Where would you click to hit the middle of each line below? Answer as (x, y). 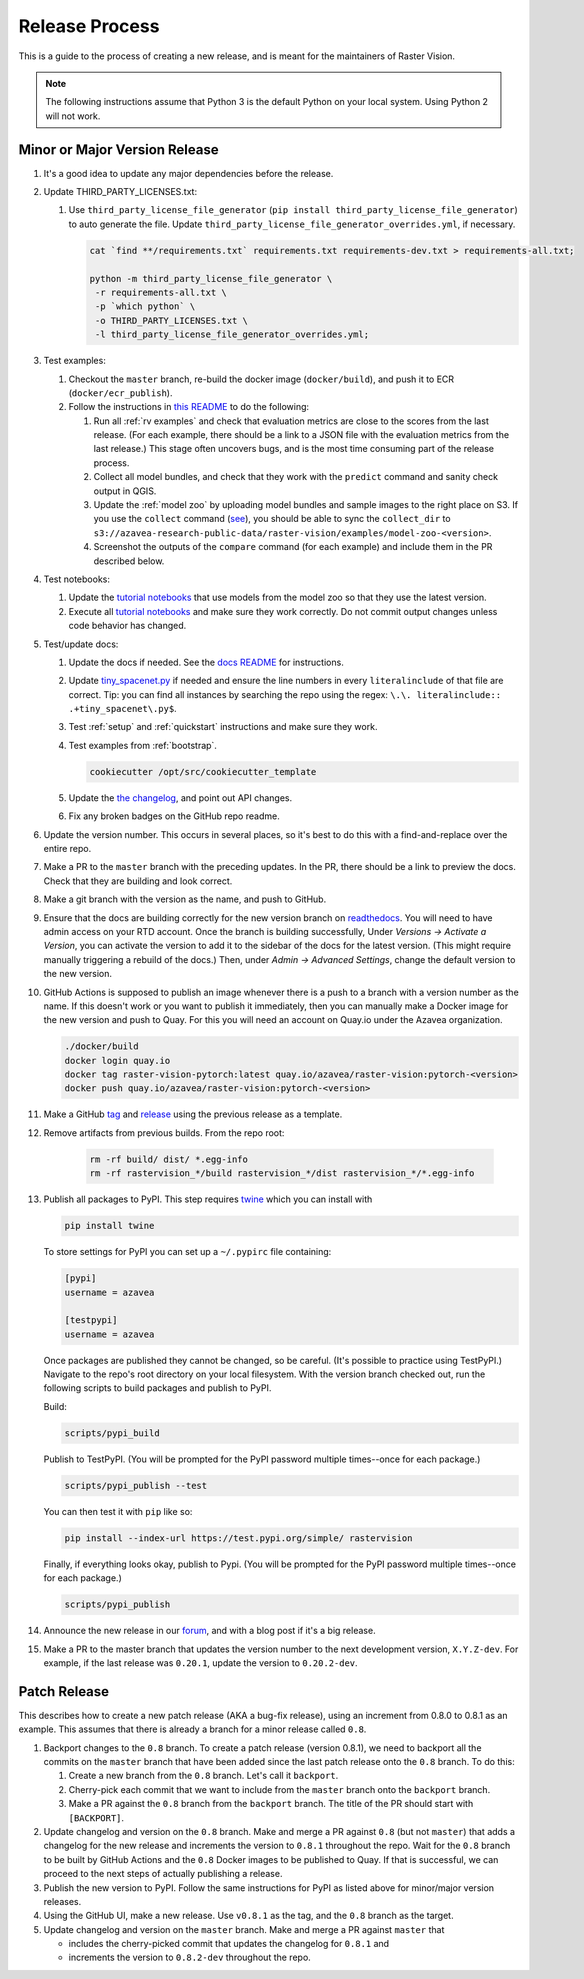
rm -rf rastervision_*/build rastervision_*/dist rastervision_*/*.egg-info (282, 1173)
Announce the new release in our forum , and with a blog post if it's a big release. (209, 1631)
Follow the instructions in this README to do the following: (189, 407)
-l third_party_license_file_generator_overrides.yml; (232, 334)
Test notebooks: (76, 579)
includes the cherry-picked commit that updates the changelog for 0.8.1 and (229, 1944)
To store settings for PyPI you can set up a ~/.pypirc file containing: (187, 1252)
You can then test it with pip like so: (118, 1511)
